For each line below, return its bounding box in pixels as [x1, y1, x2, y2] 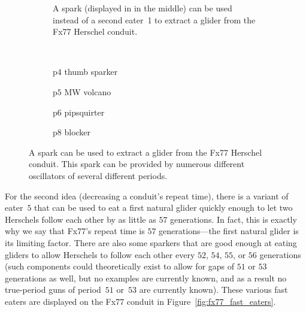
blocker [64, 126, 91, 138]
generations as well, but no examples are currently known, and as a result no [5, 271, 287, 284]
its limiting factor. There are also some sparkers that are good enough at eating [5, 236, 297, 249]
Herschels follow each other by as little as [5, 213, 156, 225]
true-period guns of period [5, 283, 101, 296]
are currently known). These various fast [139, 283, 288, 296]
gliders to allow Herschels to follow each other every [5, 248, 195, 260]
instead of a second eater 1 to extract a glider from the [53, 13, 256, 26]
